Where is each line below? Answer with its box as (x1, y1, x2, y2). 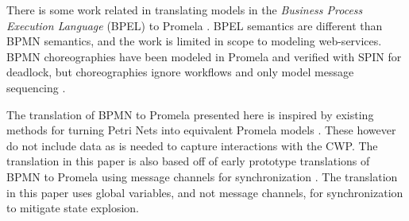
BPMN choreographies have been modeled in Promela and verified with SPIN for (6, 48, 402, 64)
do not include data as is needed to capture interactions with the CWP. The (6, 137, 378, 153)
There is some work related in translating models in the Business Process (6, 2, 363, 17)
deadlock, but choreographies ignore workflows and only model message (6, 64, 354, 80)
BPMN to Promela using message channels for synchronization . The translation (6, 168, 398, 184)
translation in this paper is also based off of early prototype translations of (6, 153, 370, 169)
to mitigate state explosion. (6, 200, 139, 216)
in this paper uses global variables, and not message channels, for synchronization (6, 184, 403, 200)
